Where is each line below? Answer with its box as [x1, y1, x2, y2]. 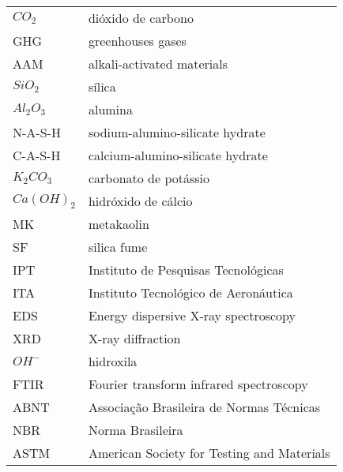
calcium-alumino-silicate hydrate [88, 146, 268, 164]
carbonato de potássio [88, 169, 210, 187]
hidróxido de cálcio [88, 192, 193, 210]
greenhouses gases [88, 32, 187, 50]
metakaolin [88, 215, 149, 233]
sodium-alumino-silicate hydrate [88, 123, 266, 141]
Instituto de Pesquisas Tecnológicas [88, 260, 284, 279]
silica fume [88, 238, 148, 256]
